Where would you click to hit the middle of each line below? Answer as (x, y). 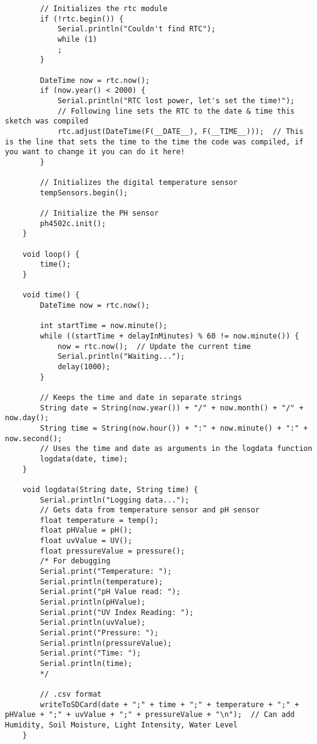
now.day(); (27, 418)
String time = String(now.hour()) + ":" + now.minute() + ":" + (174, 428)
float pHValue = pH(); (86, 531)
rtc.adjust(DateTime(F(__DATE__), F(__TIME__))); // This (180, 131)
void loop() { (51, 254)
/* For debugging (75, 561)
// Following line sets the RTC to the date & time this (176, 111)
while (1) (77, 39)
